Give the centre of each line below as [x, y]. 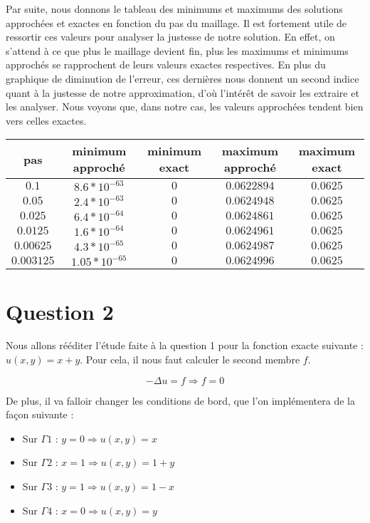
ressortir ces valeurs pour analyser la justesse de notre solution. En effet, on [170, 37]
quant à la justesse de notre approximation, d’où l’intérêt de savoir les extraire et [183, 92]
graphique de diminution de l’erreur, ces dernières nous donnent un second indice [183, 78]
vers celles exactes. [46, 120]
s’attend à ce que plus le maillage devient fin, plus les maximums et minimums [177, 50]
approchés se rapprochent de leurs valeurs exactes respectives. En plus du [166, 64]
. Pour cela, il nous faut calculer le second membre [190, 359]
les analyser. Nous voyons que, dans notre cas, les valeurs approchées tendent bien [185, 107]
